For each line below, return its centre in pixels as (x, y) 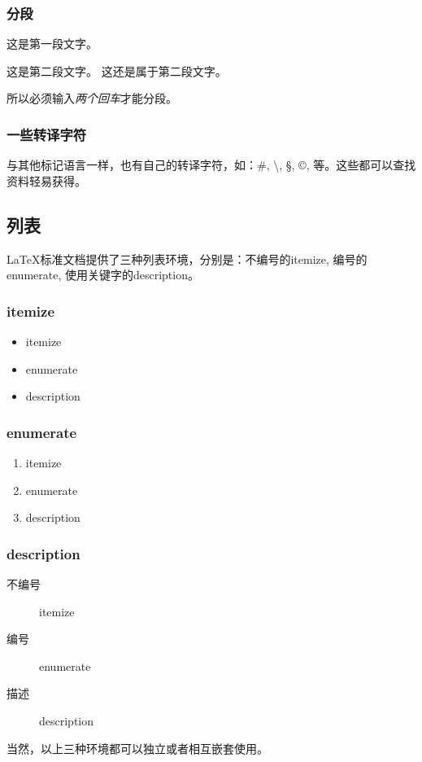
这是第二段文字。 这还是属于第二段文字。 (117, 70)
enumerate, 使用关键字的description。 (103, 275)
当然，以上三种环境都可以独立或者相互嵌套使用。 (137, 748)
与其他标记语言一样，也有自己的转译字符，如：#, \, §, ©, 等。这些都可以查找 (211, 165)
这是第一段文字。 (52, 44)
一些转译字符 (47, 134)
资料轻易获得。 (46, 180)
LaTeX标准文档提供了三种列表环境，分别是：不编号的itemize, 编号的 (187, 258)
